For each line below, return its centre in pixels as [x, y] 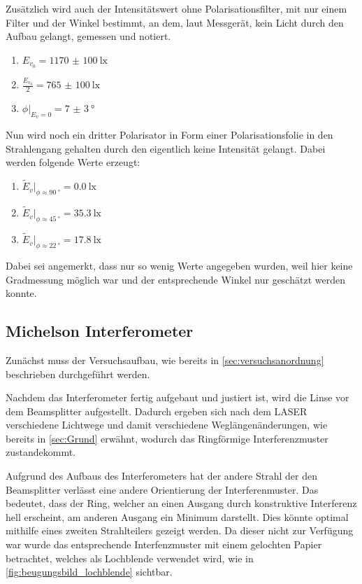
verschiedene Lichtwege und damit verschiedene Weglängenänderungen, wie [167, 425]
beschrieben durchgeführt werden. [78, 374]
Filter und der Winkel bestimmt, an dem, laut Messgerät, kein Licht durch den [175, 22]
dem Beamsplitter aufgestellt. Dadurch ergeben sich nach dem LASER [157, 411]
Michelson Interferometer [100, 331]
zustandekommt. [41, 452]
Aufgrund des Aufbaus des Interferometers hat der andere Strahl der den [161, 476]
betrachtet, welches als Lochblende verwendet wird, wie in [130, 558]
